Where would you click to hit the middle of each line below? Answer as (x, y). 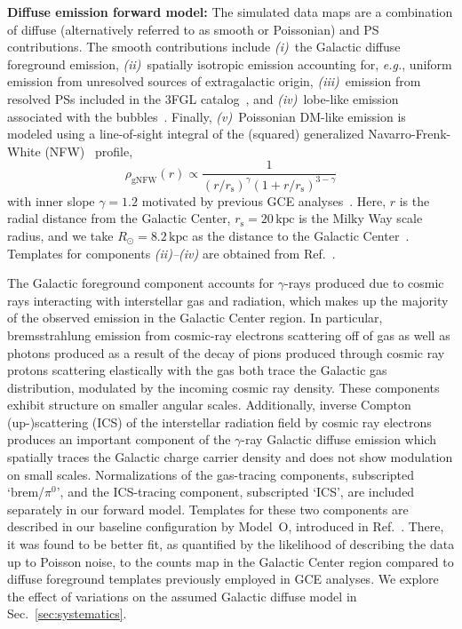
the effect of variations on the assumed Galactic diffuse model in (182, 596)
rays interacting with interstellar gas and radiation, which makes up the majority (228, 300)
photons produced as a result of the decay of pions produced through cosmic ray (226, 352)
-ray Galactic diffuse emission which (339, 439)
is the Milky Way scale (361, 218)
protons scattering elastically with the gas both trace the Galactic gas (197, 370)
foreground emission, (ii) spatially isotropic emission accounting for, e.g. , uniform (230, 64)
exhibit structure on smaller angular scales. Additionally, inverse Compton (209, 405)
